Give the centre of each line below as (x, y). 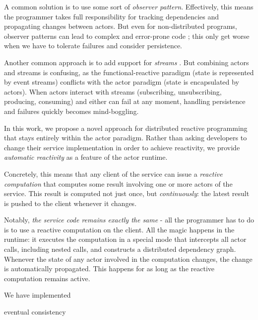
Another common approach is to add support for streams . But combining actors (127, 62)
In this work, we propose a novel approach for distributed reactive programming (126, 128)
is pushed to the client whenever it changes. (70, 203)
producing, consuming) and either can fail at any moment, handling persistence (125, 101)
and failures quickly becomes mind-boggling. (71, 111)
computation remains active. (47, 278)
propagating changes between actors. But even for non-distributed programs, (121, 26)
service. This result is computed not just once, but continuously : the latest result (127, 193)
